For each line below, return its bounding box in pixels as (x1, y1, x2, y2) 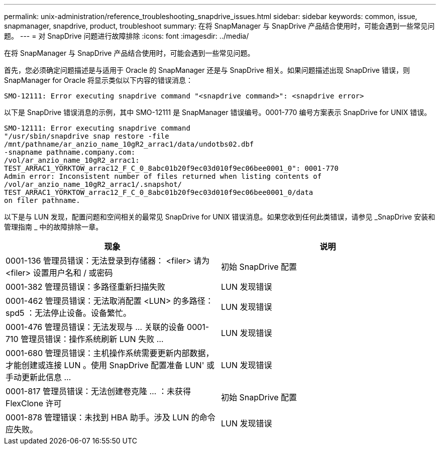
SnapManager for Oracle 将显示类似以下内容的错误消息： (4, 76, 193, 84)
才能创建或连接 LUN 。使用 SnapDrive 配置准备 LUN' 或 (6, 360, 214, 370)
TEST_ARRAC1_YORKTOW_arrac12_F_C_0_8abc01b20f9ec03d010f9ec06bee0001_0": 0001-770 (4, 164, 339, 172)
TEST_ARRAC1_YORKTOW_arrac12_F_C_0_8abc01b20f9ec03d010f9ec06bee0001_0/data (4, 188, 313, 196)
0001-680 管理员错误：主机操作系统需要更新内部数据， (6, 348, 214, 358)
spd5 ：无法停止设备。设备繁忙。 (6, 308, 132, 318)
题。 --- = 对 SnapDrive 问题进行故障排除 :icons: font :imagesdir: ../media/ (4, 32, 249, 40)
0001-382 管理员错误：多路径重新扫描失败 (6, 282, 166, 292)
